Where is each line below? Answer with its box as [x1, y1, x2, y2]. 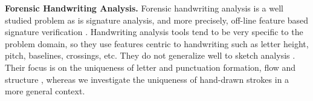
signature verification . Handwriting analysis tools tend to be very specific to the [5, 25, 303, 38]
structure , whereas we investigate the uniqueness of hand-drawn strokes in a [5, 73, 289, 85]
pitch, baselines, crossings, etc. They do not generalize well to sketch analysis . [5, 49, 295, 62]
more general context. [5, 85, 85, 97]
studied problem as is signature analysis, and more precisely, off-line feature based [5, 13, 309, 26]
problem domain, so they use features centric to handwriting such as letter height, [5, 37, 309, 50]
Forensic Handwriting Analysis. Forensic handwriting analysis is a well [5, 2, 283, 14]
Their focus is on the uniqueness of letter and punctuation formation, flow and [5, 60, 296, 73]
